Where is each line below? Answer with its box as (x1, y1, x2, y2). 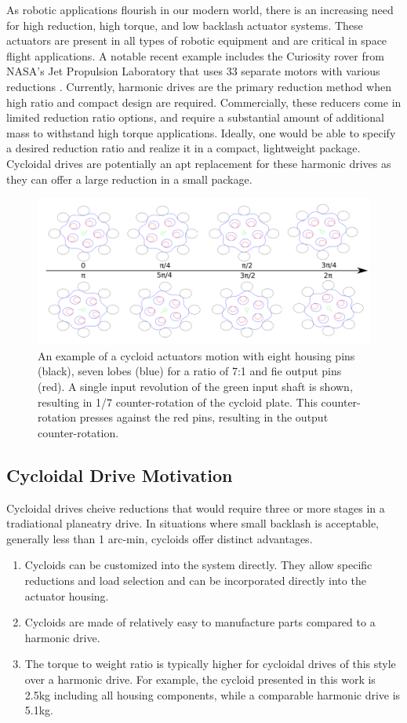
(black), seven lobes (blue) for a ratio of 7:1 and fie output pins (38, 363, 342, 379)
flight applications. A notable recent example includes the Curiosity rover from (6, 47, 384, 64)
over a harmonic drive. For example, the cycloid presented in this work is (24, 670, 376, 687)
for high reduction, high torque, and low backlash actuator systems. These (6, 16, 363, 33)
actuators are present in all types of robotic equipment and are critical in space (6, 32, 387, 49)
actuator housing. (24, 587, 109, 604)
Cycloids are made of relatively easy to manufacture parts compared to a (24, 614, 376, 630)
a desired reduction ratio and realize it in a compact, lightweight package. (6, 140, 361, 156)
